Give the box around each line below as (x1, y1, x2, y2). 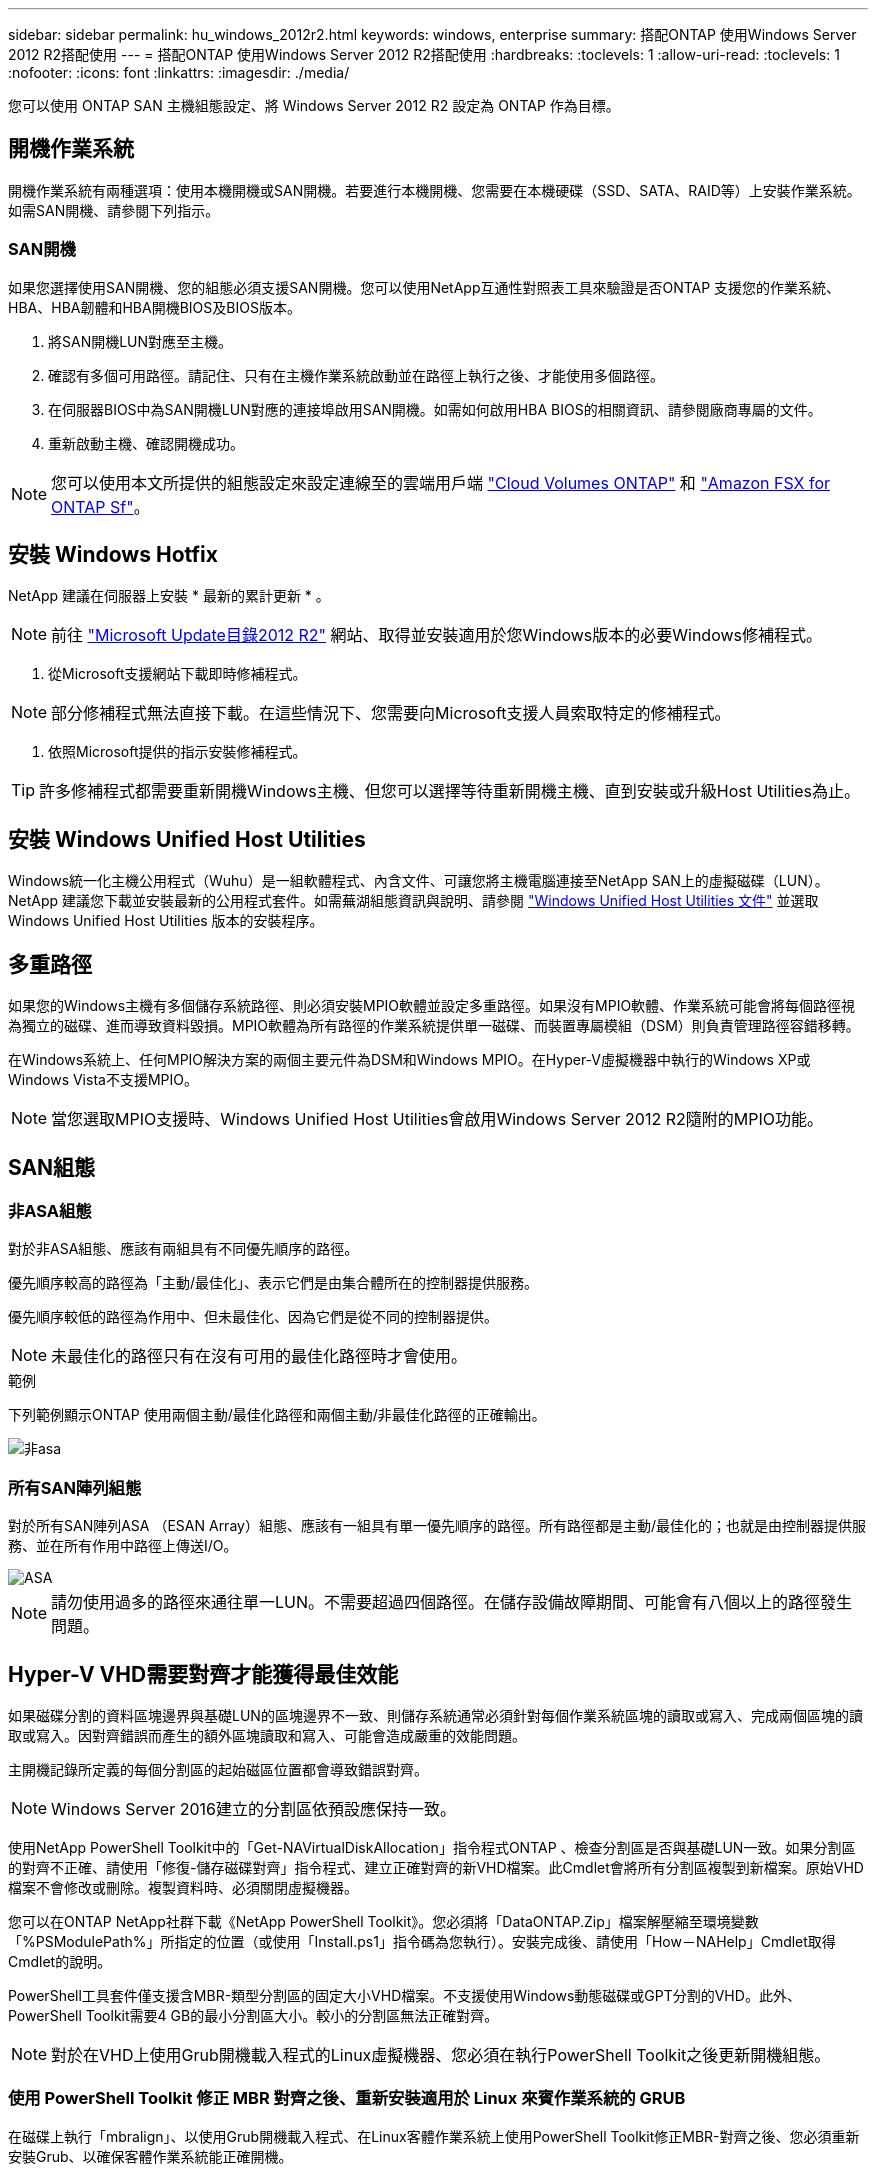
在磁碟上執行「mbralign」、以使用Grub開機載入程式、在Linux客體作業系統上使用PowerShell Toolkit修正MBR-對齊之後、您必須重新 (8, 2127, 860, 2145)
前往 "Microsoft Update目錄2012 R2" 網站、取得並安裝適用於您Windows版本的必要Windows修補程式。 (51, 625, 823, 646)
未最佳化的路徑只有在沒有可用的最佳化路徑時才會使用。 (51, 1346, 468, 1367)
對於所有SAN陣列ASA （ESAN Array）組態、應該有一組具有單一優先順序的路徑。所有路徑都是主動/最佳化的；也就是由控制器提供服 (8, 1517, 866, 1535)
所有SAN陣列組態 (8, 1477, 142, 1498)
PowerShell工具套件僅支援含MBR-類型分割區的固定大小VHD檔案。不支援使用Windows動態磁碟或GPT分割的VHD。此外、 (8, 1986, 801, 2004)
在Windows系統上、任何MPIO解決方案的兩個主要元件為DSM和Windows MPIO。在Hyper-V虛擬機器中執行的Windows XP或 (8, 1051, 811, 1069)
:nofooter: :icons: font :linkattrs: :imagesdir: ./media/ (8, 64, 350, 81)
